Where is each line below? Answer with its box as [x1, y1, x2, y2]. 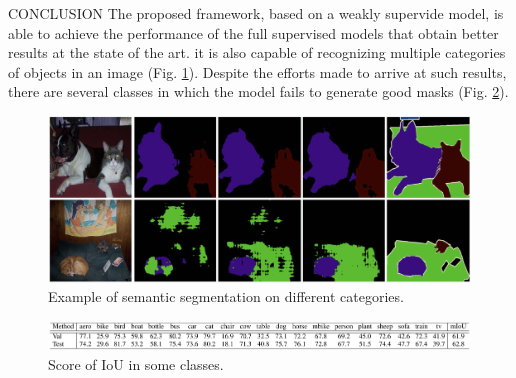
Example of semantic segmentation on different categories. [48, 286, 404, 307]
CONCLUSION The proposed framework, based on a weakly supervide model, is [8, 3, 504, 23]
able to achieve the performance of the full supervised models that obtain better [8, 22, 499, 43]
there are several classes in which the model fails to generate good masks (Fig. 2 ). [8, 81, 509, 102]
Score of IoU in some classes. [48, 353, 224, 374]
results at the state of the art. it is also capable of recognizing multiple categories [8, 42, 506, 63]
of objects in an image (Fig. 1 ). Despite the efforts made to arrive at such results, [8, 61, 507, 82]
